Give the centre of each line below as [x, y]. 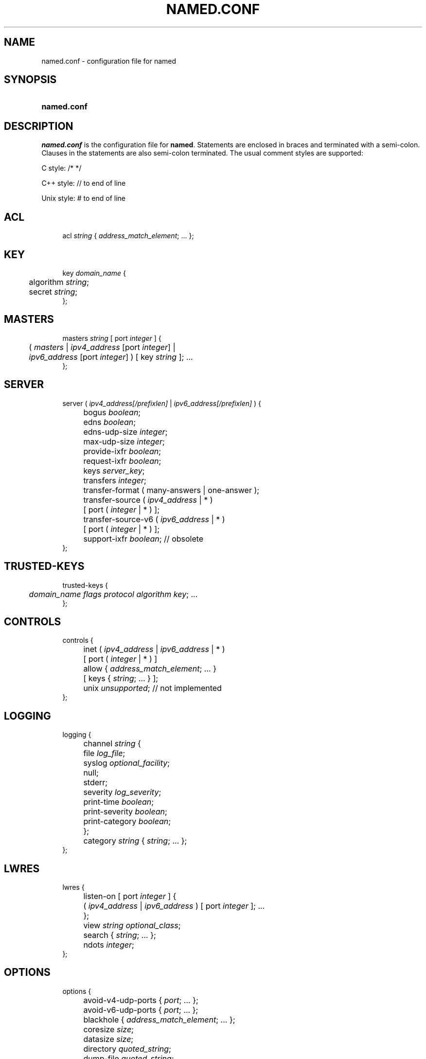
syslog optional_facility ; [127, 763]
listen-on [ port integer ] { [130, 896]
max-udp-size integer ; [124, 441]
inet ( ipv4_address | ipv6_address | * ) [154, 649]
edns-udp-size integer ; [125, 432]
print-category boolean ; [127, 821]
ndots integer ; [109, 945]
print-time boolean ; [119, 802]
